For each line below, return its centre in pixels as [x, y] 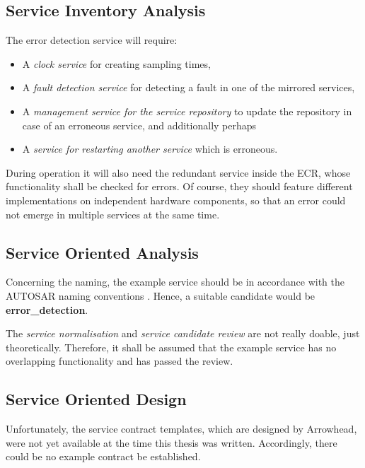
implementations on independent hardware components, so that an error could [176, 200]
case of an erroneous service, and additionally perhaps [139, 125]
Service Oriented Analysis [102, 252]
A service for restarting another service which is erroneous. [150, 149]
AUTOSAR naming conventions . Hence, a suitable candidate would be [161, 295]
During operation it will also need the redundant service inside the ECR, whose [178, 172]
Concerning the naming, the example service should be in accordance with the [175, 282]
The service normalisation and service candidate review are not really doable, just [183, 333]
